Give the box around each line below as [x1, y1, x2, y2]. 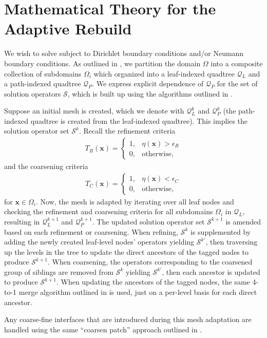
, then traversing [205, 236, 258, 247]
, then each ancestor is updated [162, 266, 260, 277]
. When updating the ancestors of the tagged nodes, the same [56, 276, 250, 287]
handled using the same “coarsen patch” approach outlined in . [4, 324, 202, 334]
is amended [225, 216, 261, 227]
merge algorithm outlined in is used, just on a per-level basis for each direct [18, 287, 257, 297]
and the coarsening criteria [4, 161, 88, 172]
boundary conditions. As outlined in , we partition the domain [4, 58, 201, 68]
